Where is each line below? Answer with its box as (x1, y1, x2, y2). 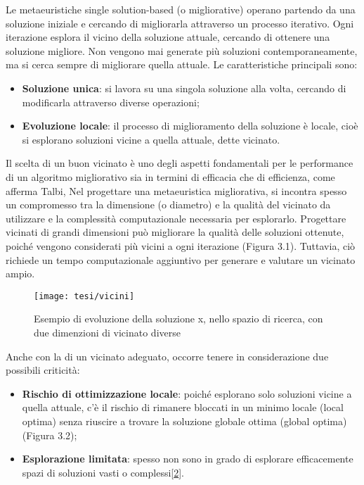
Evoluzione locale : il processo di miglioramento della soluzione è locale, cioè (22, 118, 358, 133)
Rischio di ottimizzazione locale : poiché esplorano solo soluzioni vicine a (22, 386, 352, 401)
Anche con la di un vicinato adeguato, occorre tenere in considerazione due (6, 348, 329, 363)
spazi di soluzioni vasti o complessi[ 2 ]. (22, 465, 185, 479)
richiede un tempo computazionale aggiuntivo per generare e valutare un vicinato (6, 252, 356, 267)
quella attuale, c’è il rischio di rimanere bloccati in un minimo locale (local (22, 400, 344, 415)
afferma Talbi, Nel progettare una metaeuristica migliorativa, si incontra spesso (6, 183, 347, 198)
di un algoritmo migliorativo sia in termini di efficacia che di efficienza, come (6, 169, 335, 184)
